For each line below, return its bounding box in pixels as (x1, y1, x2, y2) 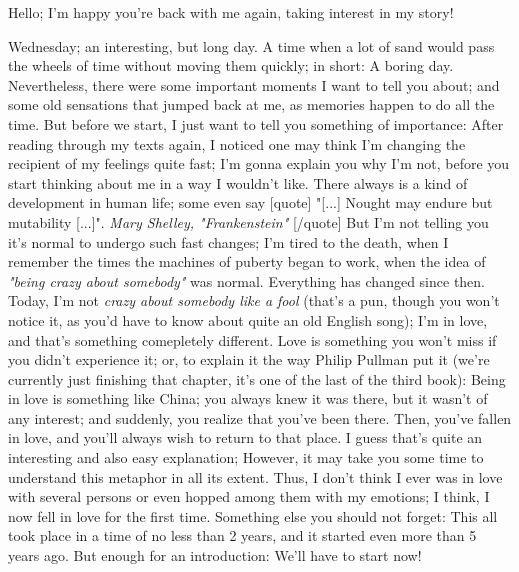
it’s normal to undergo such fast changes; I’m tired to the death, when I (8, 231, 449, 252)
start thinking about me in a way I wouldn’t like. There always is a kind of (8, 172, 468, 193)
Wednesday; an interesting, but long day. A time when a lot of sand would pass (8, 35, 495, 56)
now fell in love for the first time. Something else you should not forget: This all (8, 505, 498, 526)
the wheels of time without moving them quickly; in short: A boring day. (8, 55, 454, 76)
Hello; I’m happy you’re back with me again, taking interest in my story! (8, 2, 454, 22)
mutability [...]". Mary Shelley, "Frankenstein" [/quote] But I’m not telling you (8, 211, 489, 232)
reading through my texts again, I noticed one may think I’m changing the (8, 133, 466, 154)
